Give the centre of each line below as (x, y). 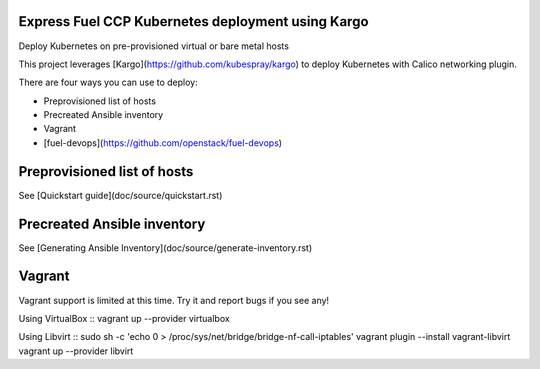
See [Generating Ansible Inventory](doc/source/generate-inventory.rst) (165, 247)
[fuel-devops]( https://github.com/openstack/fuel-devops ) (163, 142)
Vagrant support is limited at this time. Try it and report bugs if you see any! (174, 300)
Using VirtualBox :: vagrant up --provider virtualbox (124, 318)
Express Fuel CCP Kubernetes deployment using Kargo (193, 21)
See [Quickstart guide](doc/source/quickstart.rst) (120, 195)
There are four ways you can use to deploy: (108, 82)
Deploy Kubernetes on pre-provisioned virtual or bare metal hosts (154, 46)
